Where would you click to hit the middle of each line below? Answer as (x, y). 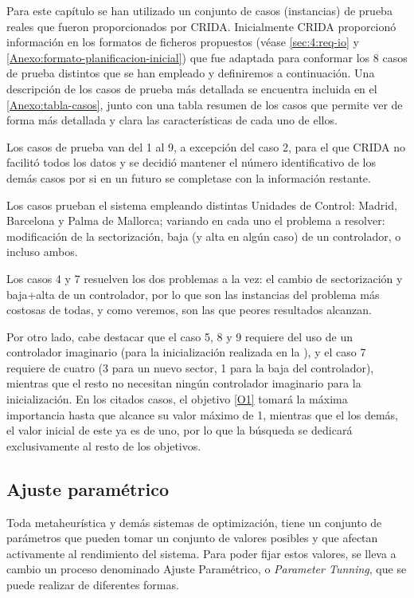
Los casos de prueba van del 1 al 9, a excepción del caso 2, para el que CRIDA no (206, 146)
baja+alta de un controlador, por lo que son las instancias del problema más (193, 294)
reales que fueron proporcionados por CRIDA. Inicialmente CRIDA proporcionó (201, 26)
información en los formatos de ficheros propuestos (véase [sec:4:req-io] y (183, 42)
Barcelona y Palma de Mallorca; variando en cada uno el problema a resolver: (196, 220)
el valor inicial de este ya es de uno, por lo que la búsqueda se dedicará (180, 430)
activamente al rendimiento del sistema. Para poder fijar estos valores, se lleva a (201, 553)
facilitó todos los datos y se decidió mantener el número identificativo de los (191, 162)
